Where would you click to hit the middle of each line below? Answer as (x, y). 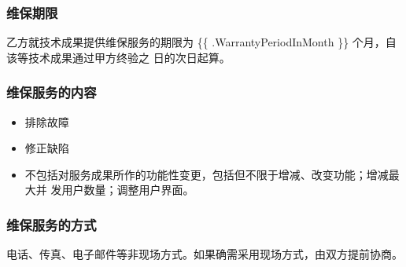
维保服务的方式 (52, 224)
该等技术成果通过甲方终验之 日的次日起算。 (118, 57)
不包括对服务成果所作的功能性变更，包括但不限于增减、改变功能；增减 (207, 174)
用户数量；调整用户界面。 (128, 190)
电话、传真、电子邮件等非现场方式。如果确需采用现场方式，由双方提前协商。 (205, 254)
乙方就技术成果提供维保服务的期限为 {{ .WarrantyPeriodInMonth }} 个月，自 (201, 42)
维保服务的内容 (52, 92)
